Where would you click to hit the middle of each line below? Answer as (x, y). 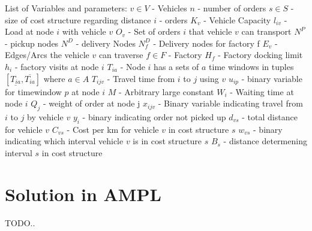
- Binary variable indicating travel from (230, 103)
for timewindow (33, 91)
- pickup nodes (32, 43)
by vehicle (45, 116)
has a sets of (176, 66)
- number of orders (232, 8)
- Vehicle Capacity (237, 19)
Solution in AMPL (83, 194)
